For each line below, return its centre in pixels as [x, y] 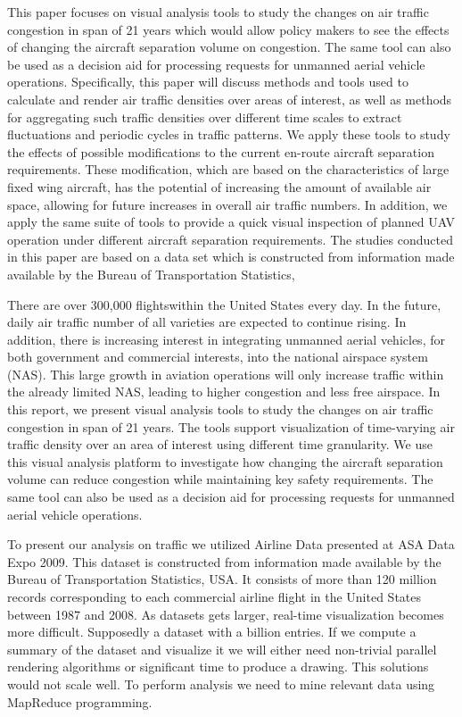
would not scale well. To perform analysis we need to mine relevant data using [221, 684]
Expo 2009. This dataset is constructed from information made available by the [224, 561]
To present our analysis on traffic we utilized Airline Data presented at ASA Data [231, 544]
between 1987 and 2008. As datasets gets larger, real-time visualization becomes [226, 614]
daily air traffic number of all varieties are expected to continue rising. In [207, 322]
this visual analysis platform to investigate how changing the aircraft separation [225, 461]
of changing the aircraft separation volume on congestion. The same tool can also [229, 47]
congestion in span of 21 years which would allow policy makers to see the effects [228, 29]
